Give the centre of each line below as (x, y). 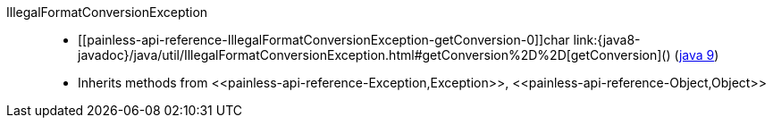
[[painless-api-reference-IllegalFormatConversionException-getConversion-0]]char (324, 40)
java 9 (697, 55)
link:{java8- (607, 40)
